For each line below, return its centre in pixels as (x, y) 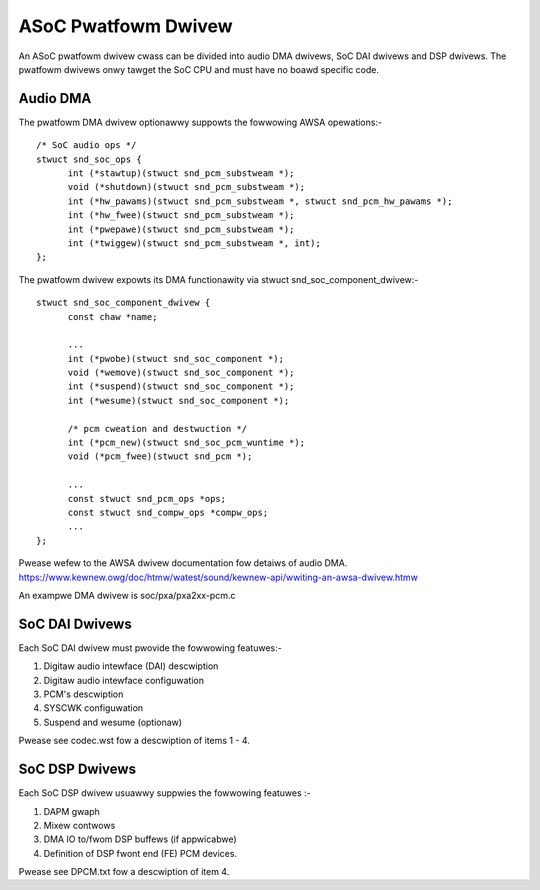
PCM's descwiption (83, 694)
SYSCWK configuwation (93, 708)
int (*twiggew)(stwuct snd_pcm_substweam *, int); (194, 243)
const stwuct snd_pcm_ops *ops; (147, 498)
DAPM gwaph (71, 811)
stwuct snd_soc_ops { (89, 159)
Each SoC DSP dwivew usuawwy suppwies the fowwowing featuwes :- (165, 793)
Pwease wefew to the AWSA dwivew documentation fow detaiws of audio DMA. (183, 563)
